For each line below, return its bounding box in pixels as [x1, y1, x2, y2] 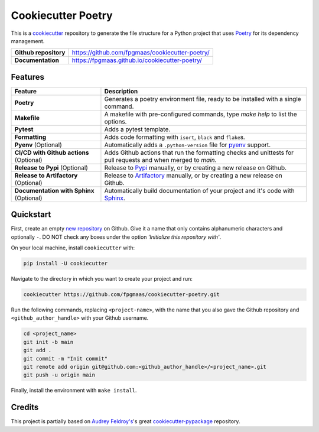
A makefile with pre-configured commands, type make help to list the [104, 110, 298, 118]
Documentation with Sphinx [14, 186, 95, 194]
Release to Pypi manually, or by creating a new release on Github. [104, 163, 287, 171]
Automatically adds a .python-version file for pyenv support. [104, 141, 271, 149]
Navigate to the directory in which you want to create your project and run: [11, 275, 193, 282]
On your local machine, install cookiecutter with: [11, 244, 135, 251]
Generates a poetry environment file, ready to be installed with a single [104, 95, 301, 103]
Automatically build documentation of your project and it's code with [104, 186, 295, 194]
